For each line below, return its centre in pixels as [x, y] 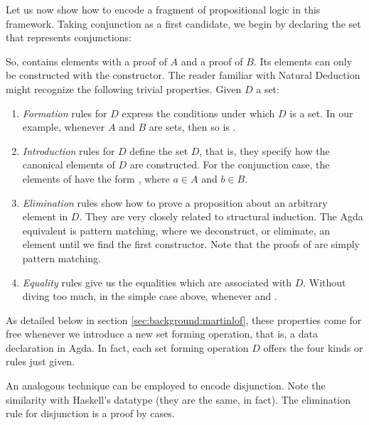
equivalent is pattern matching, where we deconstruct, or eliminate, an [176, 230]
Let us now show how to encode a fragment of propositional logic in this [163, 9]
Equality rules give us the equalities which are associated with [157, 282]
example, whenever [64, 127]
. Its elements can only [303, 61]
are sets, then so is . [192, 127]
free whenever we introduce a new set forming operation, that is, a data [162, 334]
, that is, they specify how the [264, 150]
